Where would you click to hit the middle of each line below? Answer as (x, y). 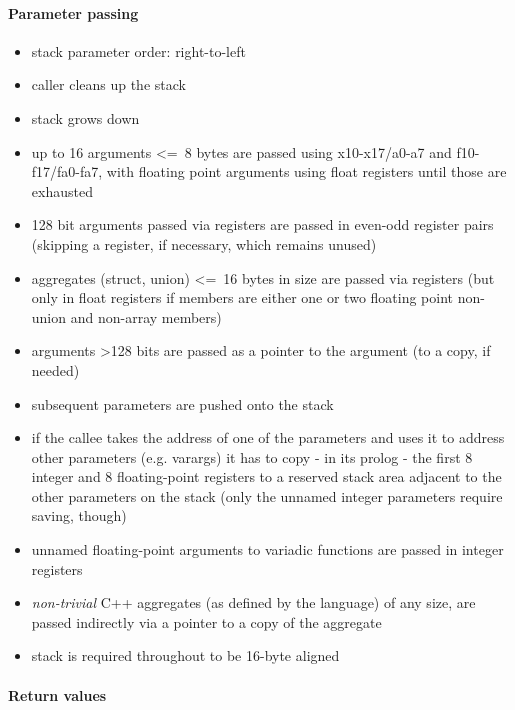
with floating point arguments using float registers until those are (306, 171)
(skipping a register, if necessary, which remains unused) (204, 243)
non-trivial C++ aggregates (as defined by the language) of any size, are (253, 602)
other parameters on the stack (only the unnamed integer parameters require (267, 495)
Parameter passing (73, 12)
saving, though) (79, 515)
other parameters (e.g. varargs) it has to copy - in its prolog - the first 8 (252, 456)
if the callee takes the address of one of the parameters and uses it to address (268, 437)
